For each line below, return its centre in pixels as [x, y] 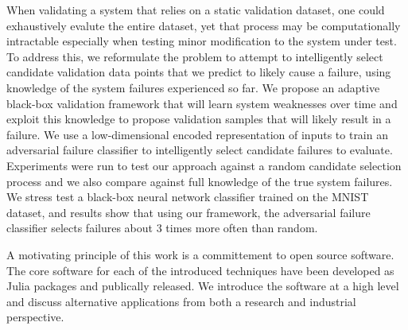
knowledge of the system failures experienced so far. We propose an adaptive [193, 87]
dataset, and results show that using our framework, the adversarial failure [188, 212]
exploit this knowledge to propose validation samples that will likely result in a [199, 119]
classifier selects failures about [80, 228]
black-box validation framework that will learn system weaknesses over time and [202, 103]
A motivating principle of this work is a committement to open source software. [200, 254]
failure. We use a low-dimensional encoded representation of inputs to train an [197, 134]
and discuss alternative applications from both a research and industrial [181, 301]
